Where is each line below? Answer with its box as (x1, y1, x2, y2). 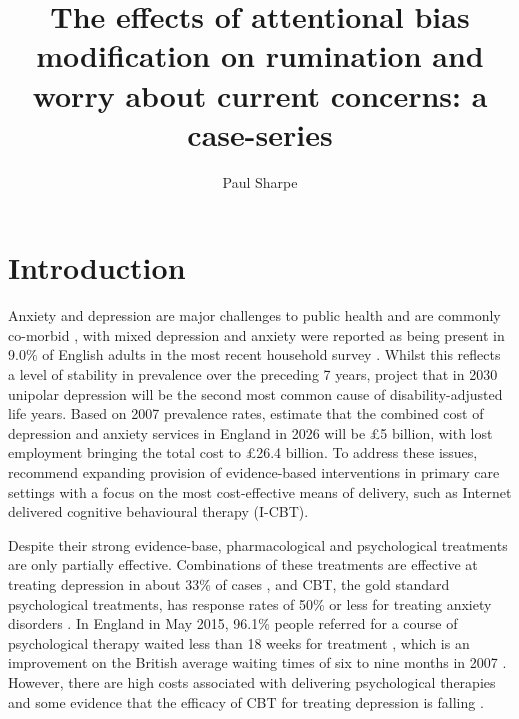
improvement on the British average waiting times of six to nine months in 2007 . (8, 652, 507, 673)
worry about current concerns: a (32, 74, 488, 115)
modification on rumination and (36, 35, 484, 76)
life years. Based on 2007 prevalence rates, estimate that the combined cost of (8, 403, 484, 424)
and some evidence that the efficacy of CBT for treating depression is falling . (8, 691, 484, 712)
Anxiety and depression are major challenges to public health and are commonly (8, 305, 501, 326)
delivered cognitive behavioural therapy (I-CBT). (8, 501, 309, 522)
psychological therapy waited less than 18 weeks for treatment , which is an (8, 632, 470, 653)
